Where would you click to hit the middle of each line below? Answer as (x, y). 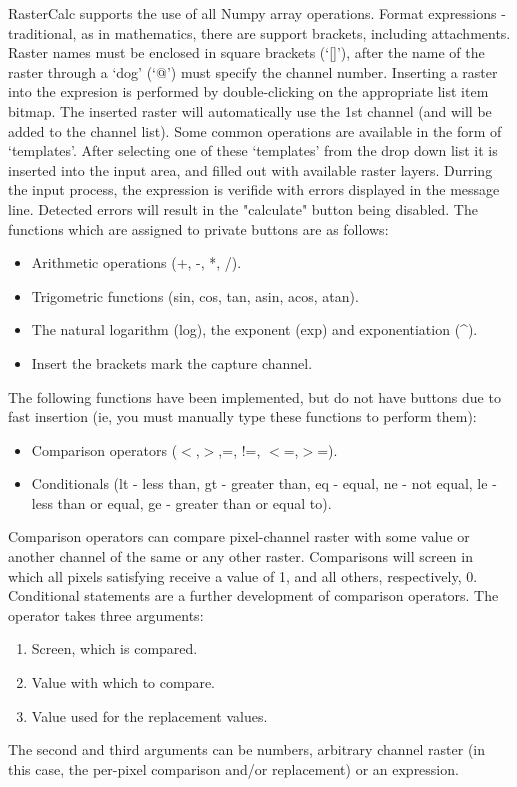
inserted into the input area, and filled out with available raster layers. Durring (250, 169)
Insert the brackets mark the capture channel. (172, 362)
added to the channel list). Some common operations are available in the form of (255, 130)
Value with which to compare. (123, 682)
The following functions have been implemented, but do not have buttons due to (254, 396)
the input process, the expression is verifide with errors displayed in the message (254, 189)
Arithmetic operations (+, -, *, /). (136, 262)
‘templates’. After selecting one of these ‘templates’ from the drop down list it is (253, 150)
